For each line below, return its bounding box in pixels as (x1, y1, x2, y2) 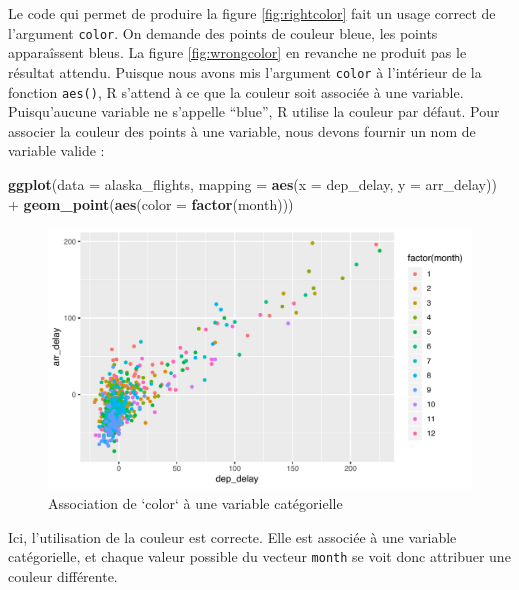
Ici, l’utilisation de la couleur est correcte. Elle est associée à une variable (8, 526, 457, 547)
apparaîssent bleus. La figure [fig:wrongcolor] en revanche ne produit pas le (8, 42, 467, 63)
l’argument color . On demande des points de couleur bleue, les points (8, 22, 438, 43)
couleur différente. (8, 565, 118, 586)
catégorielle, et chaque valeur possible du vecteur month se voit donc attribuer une (8, 546, 511, 567)
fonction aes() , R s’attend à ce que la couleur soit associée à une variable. (8, 81, 464, 102)
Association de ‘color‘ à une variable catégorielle (48, 492, 343, 513)
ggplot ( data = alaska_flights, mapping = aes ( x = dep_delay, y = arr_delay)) (8, 173, 497, 194)
